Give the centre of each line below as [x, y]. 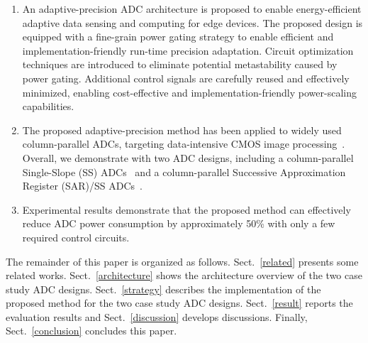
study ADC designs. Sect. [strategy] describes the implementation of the [163, 289]
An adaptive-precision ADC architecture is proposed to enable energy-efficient [192, 9]
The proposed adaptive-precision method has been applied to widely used [182, 130]
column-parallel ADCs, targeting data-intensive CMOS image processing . [184, 144]
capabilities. [48, 106]
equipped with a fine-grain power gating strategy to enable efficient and [178, 37]
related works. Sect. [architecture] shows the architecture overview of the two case [184, 275]
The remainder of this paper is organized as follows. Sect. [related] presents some [182, 261]
